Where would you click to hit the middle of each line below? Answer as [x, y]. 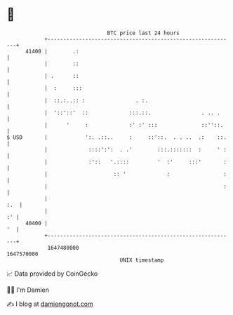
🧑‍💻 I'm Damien [28, 290]
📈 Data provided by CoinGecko [52, 274]
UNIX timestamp [142, 260]
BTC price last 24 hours [143, 33]
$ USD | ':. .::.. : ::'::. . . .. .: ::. [117, 137]
